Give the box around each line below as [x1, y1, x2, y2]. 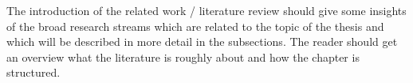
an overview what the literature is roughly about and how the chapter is [6, 48, 360, 65]
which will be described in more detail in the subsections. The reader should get [6, 33, 398, 50]
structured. [6, 64, 61, 81]
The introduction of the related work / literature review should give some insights [6, 2, 407, 18]
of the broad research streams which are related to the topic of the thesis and [6, 17, 384, 34]
